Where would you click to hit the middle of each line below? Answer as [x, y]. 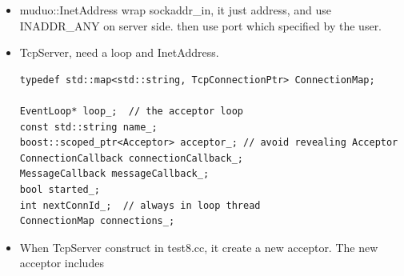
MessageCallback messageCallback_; [114, 174]
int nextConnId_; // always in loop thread [140, 205]
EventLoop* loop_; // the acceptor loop [131, 111]
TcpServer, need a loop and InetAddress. [119, 52]
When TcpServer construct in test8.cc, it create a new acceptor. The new [199, 247]
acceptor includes [62, 263]
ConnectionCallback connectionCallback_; [131, 158]
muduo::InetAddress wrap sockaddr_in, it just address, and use [176, 10]
